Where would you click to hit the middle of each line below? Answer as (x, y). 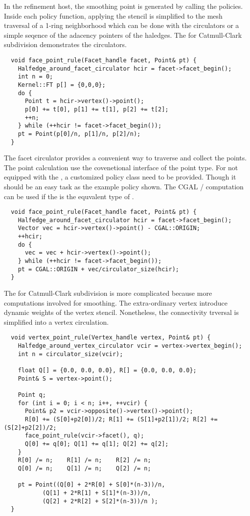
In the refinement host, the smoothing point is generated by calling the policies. (124, 6)
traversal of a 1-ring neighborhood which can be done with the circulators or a (122, 25)
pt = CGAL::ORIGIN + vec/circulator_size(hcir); (98, 269)
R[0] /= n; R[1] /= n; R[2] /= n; (84, 460)
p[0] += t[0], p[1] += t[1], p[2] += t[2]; (97, 109)
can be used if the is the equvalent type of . (69, 196)
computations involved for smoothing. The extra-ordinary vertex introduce (116, 302)
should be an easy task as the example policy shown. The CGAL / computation (124, 186)
